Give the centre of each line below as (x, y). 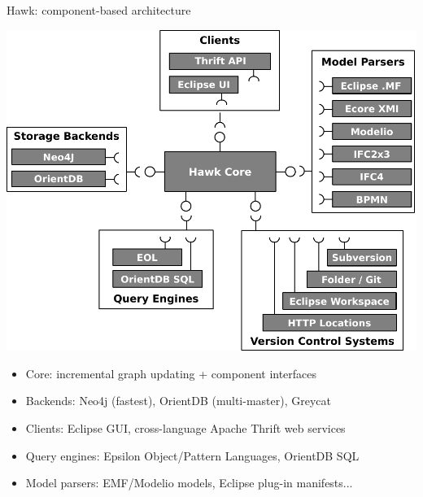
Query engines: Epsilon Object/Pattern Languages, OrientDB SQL (192, 455)
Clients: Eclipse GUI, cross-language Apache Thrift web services (185, 428)
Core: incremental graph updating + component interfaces (171, 373)
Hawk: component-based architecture (99, 10)
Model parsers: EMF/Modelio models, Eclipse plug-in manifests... (189, 483)
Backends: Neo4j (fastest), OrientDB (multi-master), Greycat (178, 401)
